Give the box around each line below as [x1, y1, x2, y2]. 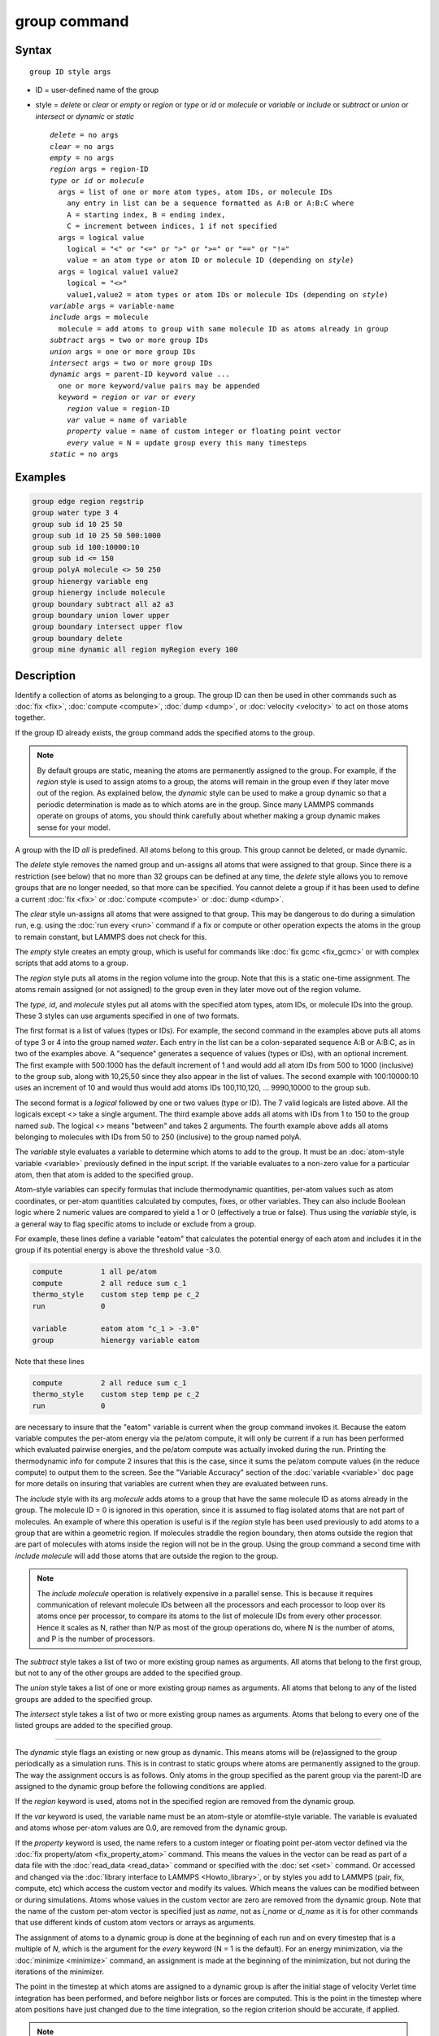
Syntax [15, 43, 52, 57]
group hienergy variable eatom [32, 1336, 200, 1345]
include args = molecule [50, 313, 149, 322]
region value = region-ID [66, 404, 171, 413]
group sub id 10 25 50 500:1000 [32, 531, 162, 541]
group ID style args [29, 67, 111, 77]
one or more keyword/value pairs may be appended [58, 381, 260, 390]
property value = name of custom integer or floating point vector [66, 427, 341, 436]
